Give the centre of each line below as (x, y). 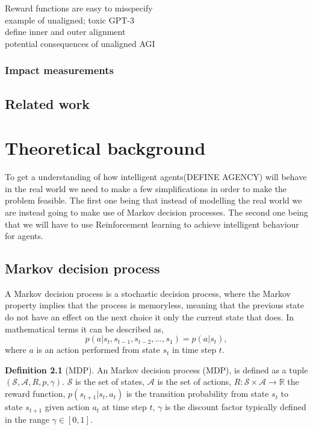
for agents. (24, 236)
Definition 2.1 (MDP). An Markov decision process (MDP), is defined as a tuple (156, 369)
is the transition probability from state (197, 394)
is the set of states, (110, 382)
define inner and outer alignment (65, 32)
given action (67, 407)
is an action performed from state (98, 350)
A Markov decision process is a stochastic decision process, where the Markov (148, 293)
